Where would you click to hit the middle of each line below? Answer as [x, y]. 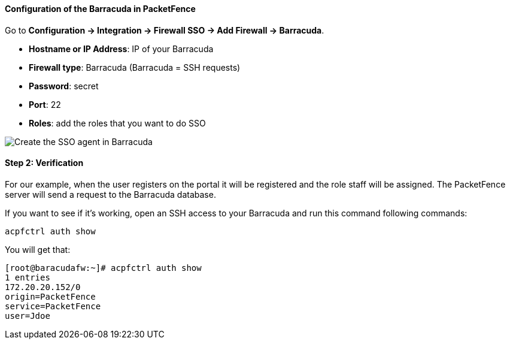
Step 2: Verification [44, 163]
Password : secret [64, 86]
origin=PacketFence [50, 296]
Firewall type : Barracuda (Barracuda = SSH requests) [135, 67]
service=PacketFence [53, 306]
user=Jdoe [28, 316]
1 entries [28, 277]
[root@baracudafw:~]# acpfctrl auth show [103, 268]
